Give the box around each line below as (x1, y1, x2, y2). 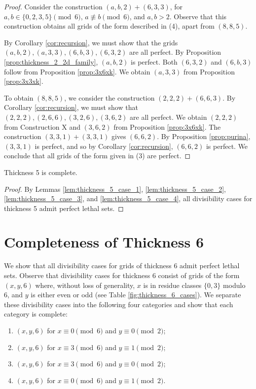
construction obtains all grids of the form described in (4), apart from (4, 21, 215, 31)
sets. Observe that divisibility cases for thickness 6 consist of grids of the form (4, 270, 240, 280)
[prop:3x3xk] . (4, 76, 43, 86)
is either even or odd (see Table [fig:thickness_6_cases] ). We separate (31, 289, 241, 300)
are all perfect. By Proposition (129, 47, 221, 57)
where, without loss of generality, (35, 280, 135, 290)
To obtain (4, 92, 34, 103)
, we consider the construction (64, 92, 155, 103)
